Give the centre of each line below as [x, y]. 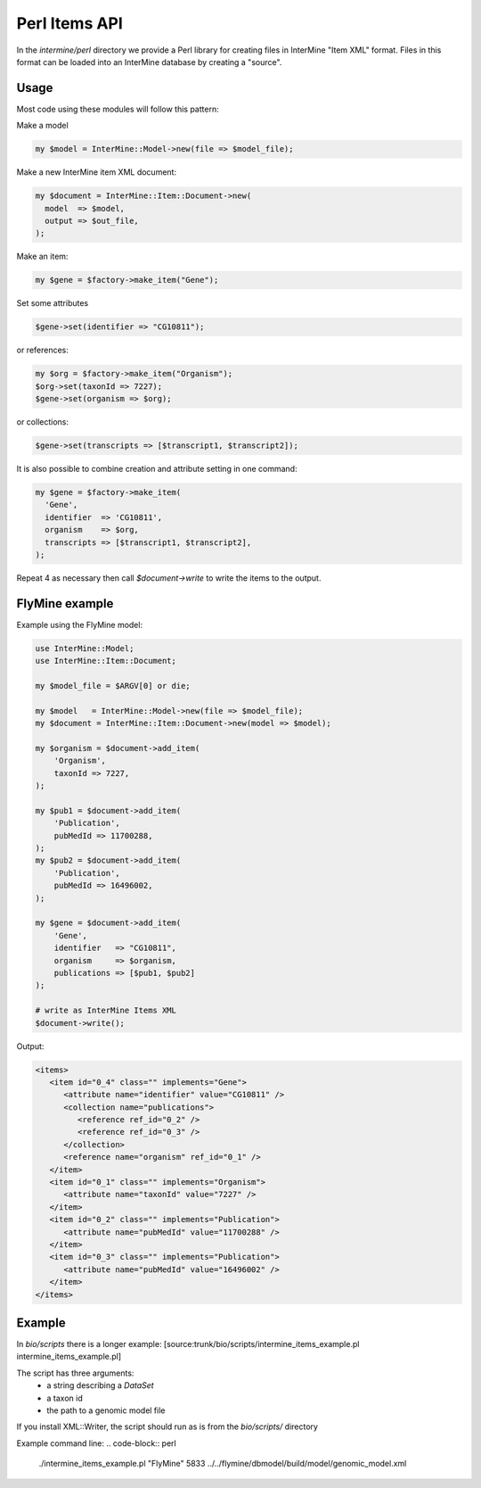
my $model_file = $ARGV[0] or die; [113, 686]
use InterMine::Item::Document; [106, 661]
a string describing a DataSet [101, 1385]
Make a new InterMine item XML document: [97, 172]
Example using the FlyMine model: [79, 624]
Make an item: [42, 256]
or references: [42, 350]
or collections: [42, 422]
